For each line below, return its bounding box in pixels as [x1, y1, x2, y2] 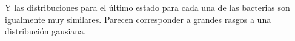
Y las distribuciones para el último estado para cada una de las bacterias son [5, 1, 290, 13]
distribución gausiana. [5, 25, 87, 37]
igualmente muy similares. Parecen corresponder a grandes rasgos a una [5, 13, 271, 25]
